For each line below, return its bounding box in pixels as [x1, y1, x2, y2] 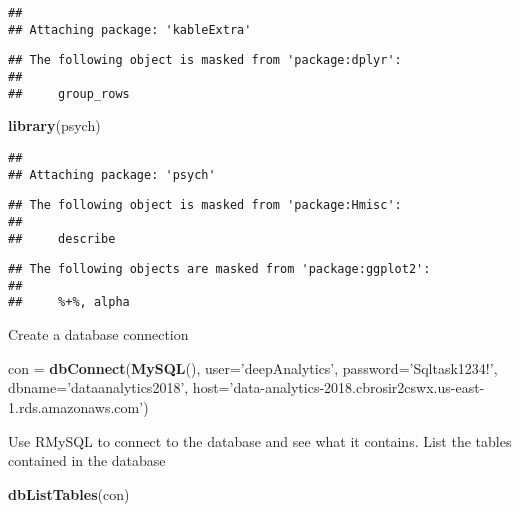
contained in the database [8, 450, 166, 471]
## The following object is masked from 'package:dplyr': [8, 53, 402, 68]
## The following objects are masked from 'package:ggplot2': [8, 262, 431, 277]
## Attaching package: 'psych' [8, 167, 216, 182]
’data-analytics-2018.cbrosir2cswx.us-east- [229, 377, 485, 398]
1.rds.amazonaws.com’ [8, 396, 144, 417]
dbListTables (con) [8, 483, 130, 504]
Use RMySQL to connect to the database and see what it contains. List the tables [8, 430, 512, 451]
